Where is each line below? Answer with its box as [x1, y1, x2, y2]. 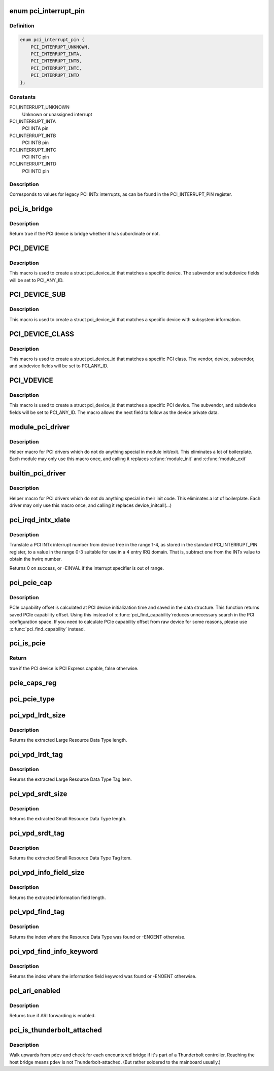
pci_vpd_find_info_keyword [9, 947, 98, 956]
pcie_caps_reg [9, 678, 57, 687]
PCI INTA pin [22, 125, 49, 131]
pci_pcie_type [9, 695, 55, 703]
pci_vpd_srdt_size [9, 789, 67, 798]
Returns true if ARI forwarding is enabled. [9, 1013, 96, 1019]
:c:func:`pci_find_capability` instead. [9, 626, 85, 632]
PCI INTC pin [22, 154, 49, 160]
